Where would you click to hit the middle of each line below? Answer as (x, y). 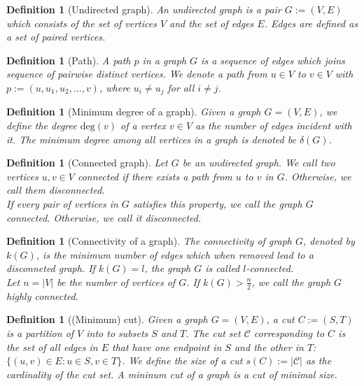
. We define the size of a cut (182, 360)
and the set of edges (212, 23)
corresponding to (289, 333)
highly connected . (43, 295)
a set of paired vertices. (56, 37)
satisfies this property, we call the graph (217, 203)
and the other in (269, 346)
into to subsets (117, 333)
